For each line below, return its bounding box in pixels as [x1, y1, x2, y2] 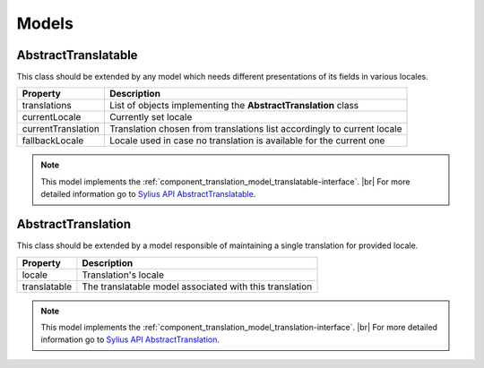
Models [16, 13, 73, 33]
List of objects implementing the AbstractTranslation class [108, 99, 359, 112]
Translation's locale [82, 269, 165, 281]
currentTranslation [22, 123, 100, 135]
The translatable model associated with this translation [82, 280, 313, 293]
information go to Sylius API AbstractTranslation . [40, 334, 220, 345]
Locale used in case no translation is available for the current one [108, 134, 385, 147]
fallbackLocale [22, 134, 84, 147]
